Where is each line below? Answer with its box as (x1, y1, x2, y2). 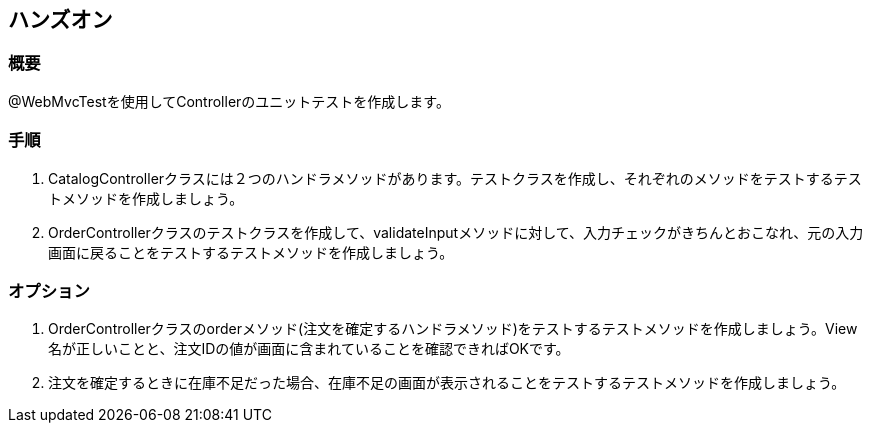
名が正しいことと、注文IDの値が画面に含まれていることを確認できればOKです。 (48, 340, 570, 358)
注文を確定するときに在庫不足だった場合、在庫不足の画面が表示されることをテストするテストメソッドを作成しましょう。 (48, 374, 846, 392)
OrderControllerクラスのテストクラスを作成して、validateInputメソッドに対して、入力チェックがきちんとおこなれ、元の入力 (48, 223, 864, 241)
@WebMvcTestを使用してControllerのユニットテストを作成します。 (8, 92, 450, 110)
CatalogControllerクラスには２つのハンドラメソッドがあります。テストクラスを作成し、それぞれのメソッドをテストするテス (48, 169, 862, 187)
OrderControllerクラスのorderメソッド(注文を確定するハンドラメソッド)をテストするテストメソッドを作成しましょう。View (48, 320, 858, 338)
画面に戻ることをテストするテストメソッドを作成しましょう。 (48, 243, 454, 261)
